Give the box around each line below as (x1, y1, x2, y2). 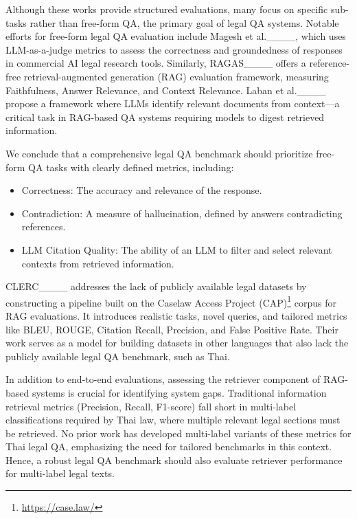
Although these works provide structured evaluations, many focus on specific (5, 2, 328, 16)
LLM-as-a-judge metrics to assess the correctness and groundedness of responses (5, 42, 343, 56)
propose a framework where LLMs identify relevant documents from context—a (5, 96, 340, 111)
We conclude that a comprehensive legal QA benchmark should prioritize (5, 146, 313, 160)
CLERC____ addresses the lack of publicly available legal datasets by (5, 279, 307, 294)
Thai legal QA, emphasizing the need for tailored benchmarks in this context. (5, 439, 332, 454)
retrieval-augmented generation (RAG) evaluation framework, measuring (23, 69, 329, 83)
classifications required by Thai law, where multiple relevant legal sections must (5, 412, 341, 427)
